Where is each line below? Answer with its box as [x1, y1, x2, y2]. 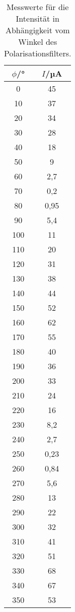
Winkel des [18, 36, 57, 47]
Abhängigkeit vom [5, 24, 70, 36]
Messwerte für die [7, 1, 69, 13]
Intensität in [16, 13, 59, 24]
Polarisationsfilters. [4, 47, 71, 59]
